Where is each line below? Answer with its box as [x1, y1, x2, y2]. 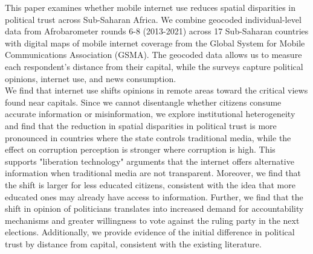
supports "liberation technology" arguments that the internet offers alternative [5, 154, 294, 167]
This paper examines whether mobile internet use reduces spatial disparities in [5, 1, 295, 13]
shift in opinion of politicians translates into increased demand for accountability [5, 202, 304, 215]
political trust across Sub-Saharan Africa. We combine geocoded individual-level [5, 13, 302, 25]
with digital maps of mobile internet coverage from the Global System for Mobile [5, 36, 305, 49]
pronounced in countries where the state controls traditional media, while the [5, 131, 291, 144]
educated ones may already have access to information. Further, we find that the [5, 190, 303, 203]
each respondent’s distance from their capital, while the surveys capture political [5, 60, 303, 72]
